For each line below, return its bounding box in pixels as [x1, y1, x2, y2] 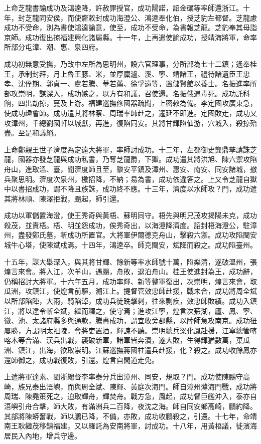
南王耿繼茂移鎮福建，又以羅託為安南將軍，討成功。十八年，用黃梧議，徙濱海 [4, 420, 257, 431]
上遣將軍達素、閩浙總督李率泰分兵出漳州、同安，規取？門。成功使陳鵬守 [4, 371, 243, 382]
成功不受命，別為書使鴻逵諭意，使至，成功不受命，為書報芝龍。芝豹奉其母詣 [4, 22, 257, 33]
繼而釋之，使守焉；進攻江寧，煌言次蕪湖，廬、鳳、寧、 [74, 305, 257, 316]
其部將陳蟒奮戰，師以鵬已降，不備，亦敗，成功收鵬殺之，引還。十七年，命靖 [4, 410, 257, 421]
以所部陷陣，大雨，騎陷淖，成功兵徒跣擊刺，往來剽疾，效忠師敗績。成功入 [4, 296, 250, 306]
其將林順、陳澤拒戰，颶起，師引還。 [4, 193, 123, 203]
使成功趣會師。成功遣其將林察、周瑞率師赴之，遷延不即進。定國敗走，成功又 [4, 107, 257, 118]
